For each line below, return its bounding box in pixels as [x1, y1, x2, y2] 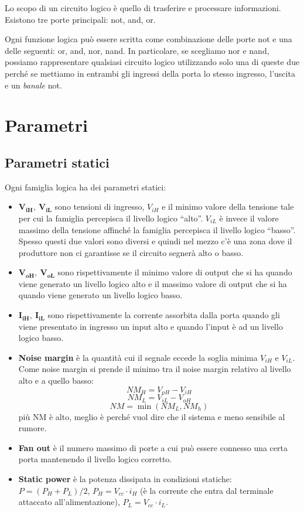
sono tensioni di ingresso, [54, 200, 145, 213]
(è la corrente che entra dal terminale [140, 484, 274, 496]
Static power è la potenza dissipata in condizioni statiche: [18, 472, 232, 484]
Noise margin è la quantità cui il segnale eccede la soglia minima [18, 351, 258, 363]
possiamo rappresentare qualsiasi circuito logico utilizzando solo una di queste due [5, 56, 300, 68]
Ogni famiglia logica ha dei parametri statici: [5, 180, 166, 193]
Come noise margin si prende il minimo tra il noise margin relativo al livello [18, 363, 291, 375]
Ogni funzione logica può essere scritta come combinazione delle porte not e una [5, 33, 292, 45]
